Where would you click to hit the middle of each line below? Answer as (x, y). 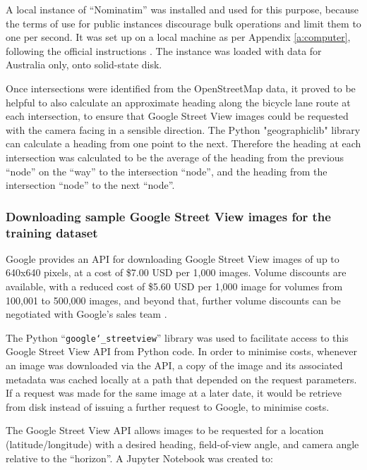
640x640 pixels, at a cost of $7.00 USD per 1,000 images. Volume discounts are (176, 272)
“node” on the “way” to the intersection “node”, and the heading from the (167, 171)
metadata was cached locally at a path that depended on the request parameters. (181, 379)
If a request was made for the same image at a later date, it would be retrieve (174, 393)
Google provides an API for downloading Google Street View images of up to (173, 258)
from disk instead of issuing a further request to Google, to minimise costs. (168, 406)
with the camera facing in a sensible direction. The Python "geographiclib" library (183, 129)
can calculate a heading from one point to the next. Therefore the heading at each (183, 143)
